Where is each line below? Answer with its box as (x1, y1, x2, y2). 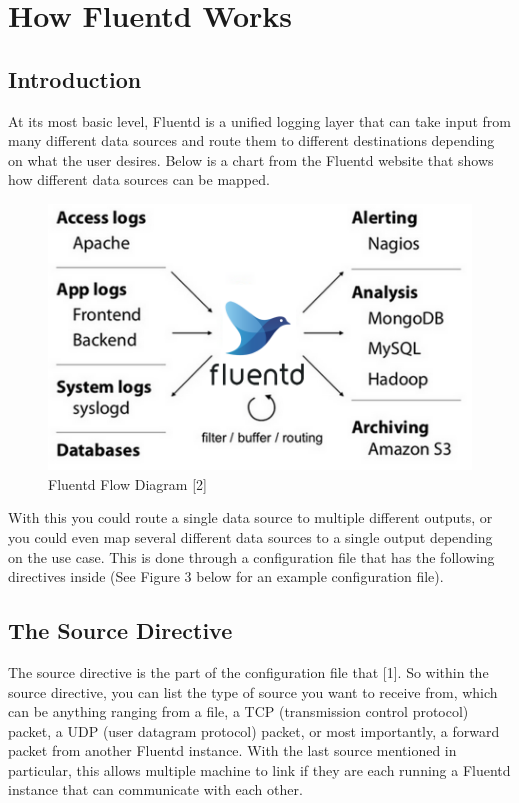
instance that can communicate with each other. (8, 779, 303, 800)
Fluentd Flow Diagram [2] (48, 473, 207, 494)
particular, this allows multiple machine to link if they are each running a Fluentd (8, 759, 511, 780)
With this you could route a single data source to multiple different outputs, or (8, 507, 493, 528)
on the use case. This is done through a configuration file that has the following (8, 546, 495, 567)
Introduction (8, 63, 142, 94)
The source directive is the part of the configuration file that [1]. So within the (8, 661, 489, 682)
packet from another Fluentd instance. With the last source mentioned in (8, 740, 457, 761)
